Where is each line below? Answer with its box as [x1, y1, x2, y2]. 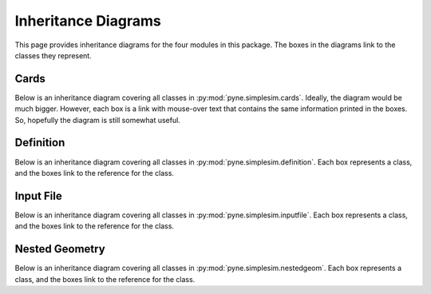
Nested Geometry [14, 242, 105, 256]
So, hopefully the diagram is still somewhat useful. [14, 115, 181, 125]
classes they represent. [14, 50, 92, 60]
